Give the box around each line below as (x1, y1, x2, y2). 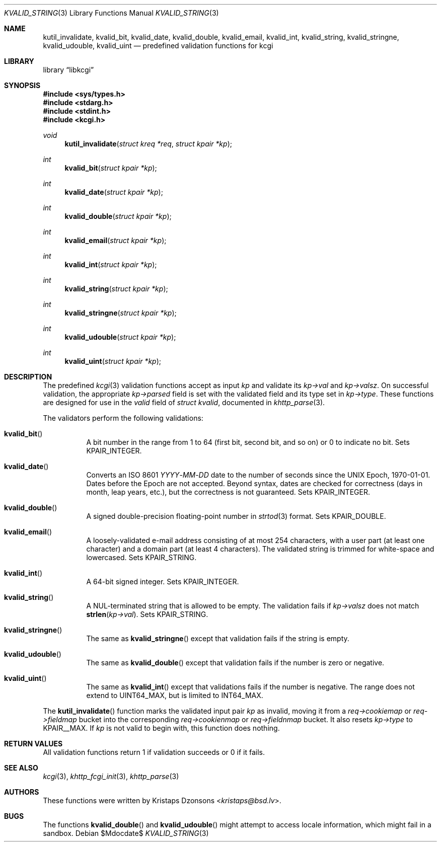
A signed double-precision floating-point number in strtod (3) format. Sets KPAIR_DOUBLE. (86, 512, 386, 520)
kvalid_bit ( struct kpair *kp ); (64, 164, 157, 172)
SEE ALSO (4, 763, 38, 772)
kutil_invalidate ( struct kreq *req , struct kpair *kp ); (64, 139, 232, 148)
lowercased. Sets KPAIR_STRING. (86, 553, 197, 562)
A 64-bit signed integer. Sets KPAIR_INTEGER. (86, 577, 239, 586)
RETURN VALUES (4, 739, 63, 748)
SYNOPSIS (4, 81, 41, 90)
